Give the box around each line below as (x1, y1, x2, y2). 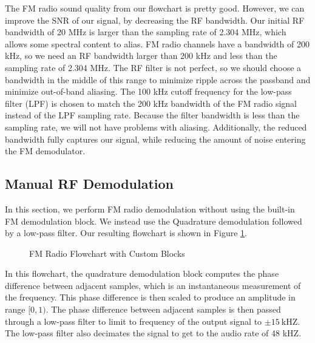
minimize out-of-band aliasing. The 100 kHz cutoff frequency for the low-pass (5, 85, 292, 98)
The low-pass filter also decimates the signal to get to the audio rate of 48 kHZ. (5, 327, 302, 339)
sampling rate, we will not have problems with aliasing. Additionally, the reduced (5, 120, 307, 133)
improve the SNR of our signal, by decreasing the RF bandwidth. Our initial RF (5, 13, 305, 26)
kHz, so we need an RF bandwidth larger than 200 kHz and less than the (5, 49, 277, 62)
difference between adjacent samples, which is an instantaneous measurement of (5, 279, 301, 291)
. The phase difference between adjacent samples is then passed (46, 303, 281, 316)
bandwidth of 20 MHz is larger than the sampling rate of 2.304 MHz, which (5, 25, 286, 38)
